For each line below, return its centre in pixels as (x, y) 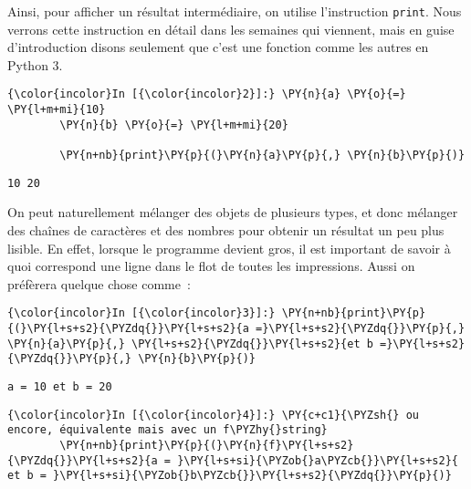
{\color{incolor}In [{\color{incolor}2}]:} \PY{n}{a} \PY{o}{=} (207, 94)
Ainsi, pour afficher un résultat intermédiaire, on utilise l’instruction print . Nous (235, 11)
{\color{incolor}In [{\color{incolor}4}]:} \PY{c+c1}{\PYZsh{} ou (214, 415)
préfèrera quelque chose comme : (99, 283)
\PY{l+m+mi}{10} (57, 110)
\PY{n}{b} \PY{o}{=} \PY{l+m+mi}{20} (174, 125)
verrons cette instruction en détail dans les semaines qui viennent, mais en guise (231, 29)
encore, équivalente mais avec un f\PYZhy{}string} (167, 430)
